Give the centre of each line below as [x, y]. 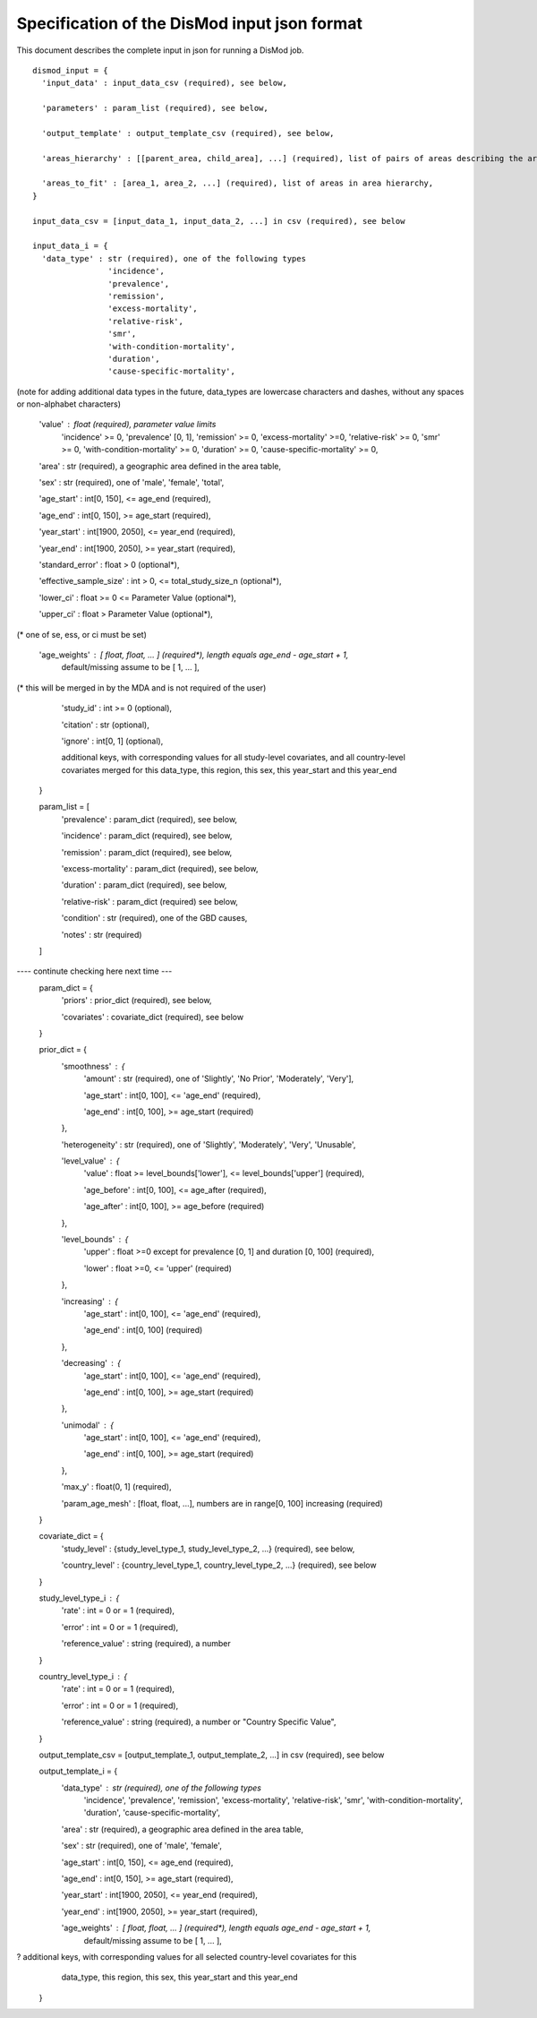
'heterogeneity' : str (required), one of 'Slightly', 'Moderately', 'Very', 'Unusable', [209, 1144]
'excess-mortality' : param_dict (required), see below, [160, 869]
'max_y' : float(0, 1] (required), [116, 1487]
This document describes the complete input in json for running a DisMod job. [160, 50]
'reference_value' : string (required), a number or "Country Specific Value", [199, 1722]
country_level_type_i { [83, 1676]
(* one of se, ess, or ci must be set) [82, 634]
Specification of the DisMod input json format [189, 23]
